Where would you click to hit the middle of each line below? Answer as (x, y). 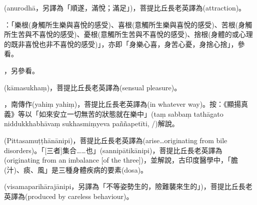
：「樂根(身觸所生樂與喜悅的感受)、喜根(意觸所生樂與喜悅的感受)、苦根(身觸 (128, 24)
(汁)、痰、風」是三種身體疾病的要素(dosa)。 (76, 169)
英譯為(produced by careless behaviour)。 (69, 196)
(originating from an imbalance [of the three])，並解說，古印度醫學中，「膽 (121, 160)
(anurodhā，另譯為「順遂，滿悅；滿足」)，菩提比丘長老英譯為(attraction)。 (125, 7)
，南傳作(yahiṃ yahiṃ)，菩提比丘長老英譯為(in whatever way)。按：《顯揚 (123, 104)
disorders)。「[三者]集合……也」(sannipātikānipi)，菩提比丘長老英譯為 (113, 150)
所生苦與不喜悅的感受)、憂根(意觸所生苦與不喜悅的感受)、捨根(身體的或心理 (128, 34)
